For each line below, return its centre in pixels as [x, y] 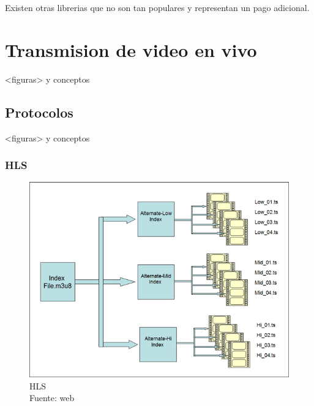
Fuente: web [52, 398]
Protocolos [39, 112]
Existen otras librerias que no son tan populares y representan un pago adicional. [157, 7]
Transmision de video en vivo [131, 49]
